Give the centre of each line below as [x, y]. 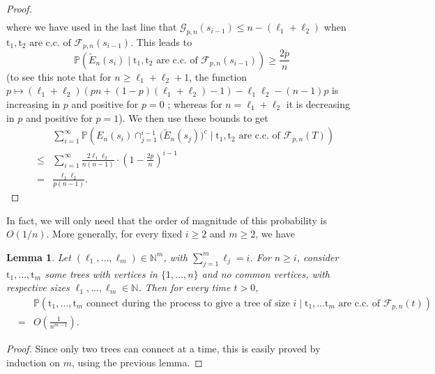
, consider [318, 257]
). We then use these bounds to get [193, 117]
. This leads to [161, 41]
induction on [33, 362]
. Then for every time [184, 287]
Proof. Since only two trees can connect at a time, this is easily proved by [163, 348]
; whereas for [195, 104]
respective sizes [38, 287]
